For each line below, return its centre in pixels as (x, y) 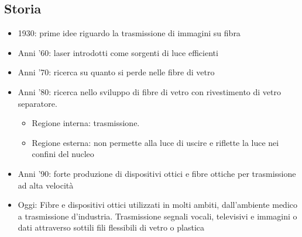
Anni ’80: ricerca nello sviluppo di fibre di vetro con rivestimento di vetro (149, 91)
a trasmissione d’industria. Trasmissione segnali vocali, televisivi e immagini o (157, 216)
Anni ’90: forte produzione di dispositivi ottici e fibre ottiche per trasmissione (157, 173)
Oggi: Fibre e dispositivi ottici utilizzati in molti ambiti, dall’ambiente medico (157, 205)
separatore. (37, 103)
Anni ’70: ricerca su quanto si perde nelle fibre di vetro (116, 72)
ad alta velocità (46, 185)
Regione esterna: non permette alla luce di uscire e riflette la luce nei (155, 142)
